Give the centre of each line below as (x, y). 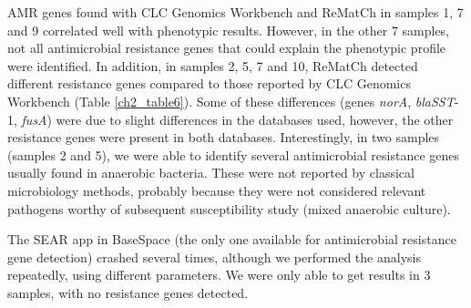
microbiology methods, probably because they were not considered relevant (217, 190)
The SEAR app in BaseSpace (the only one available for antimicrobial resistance (232, 239)
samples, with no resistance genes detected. (128, 292)
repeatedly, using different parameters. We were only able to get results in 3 (219, 275)
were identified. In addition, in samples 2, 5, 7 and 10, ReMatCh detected (213, 65)
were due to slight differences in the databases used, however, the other (255, 119)
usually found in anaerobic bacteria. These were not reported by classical (211, 173)
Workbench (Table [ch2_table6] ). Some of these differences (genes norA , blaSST (231, 101)
